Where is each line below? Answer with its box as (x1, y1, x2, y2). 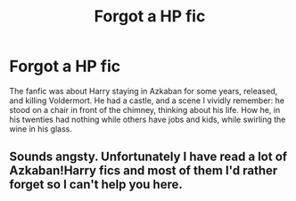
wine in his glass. (9, 123, 73, 134)
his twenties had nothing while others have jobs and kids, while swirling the (9, 114, 286, 125)
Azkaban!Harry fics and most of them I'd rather (9, 163, 278, 179)
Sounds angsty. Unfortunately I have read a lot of (9, 149, 288, 165)
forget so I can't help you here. (9, 177, 183, 192)
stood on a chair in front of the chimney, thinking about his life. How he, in (9, 104, 281, 115)
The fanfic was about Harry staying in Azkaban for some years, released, (9, 85, 278, 96)
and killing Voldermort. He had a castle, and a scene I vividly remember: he (9, 95, 285, 106)
